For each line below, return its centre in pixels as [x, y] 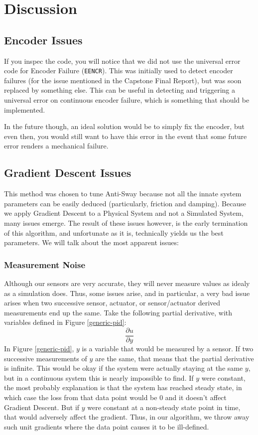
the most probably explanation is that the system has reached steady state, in [123, 387]
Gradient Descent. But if [42, 407]
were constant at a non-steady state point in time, [164, 407]
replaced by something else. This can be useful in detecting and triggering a [120, 90]
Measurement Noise [45, 264]
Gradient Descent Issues [68, 173]
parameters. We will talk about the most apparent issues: [91, 242]
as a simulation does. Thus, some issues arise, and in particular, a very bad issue [127, 293]
